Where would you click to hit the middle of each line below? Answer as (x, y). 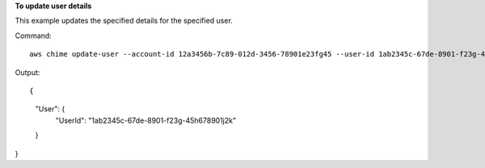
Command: (33, 36)
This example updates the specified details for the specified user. (124, 21)
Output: (27, 72)
